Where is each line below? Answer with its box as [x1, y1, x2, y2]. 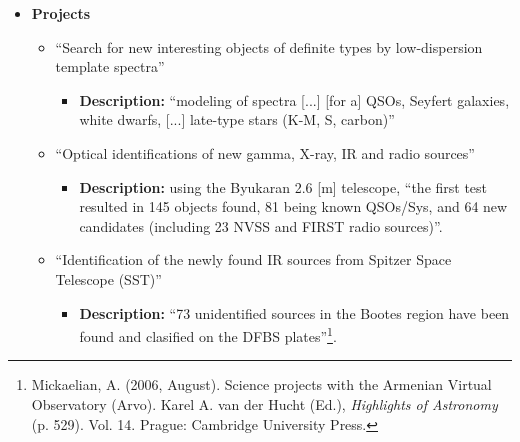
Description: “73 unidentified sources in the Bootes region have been [79, 302, 510, 323]
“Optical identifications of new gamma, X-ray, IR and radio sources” [55, 142, 475, 163]
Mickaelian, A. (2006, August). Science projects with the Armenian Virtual [31, 374, 492, 395]
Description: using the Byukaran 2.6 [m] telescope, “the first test [79, 176, 488, 197]
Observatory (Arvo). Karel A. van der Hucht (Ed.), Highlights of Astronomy [31, 393, 498, 414]
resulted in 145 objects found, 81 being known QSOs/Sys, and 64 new [79, 196, 508, 217]
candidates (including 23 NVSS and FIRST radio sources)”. [79, 215, 443, 236]
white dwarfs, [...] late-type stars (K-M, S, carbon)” [79, 109, 395, 130]
